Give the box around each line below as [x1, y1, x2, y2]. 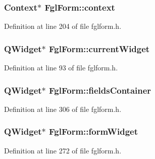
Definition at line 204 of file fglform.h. [4, 21, 122, 31]
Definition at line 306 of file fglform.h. [4, 103, 122, 114]
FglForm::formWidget [49, 125, 138, 138]
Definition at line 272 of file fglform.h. [4, 145, 122, 155]
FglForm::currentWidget [49, 42, 150, 55]
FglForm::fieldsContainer [49, 84, 151, 96]
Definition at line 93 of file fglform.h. [4, 62, 118, 73]
